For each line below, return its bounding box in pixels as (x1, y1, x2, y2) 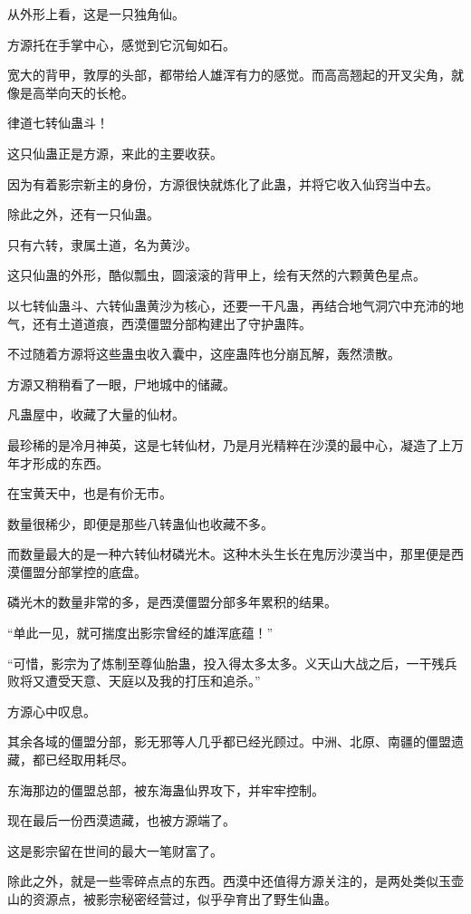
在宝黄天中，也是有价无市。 (7, 484, 172, 503)
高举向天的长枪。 (32, 82, 134, 101)
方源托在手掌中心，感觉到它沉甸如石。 (7, 34, 235, 53)
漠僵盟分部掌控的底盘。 (7, 562, 147, 581)
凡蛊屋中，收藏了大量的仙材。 (7, 405, 185, 424)
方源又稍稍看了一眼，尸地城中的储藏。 (7, 374, 235, 393)
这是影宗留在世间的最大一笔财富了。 (7, 841, 223, 860)
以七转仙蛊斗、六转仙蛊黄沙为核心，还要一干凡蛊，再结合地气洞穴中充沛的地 (7, 295, 464, 314)
